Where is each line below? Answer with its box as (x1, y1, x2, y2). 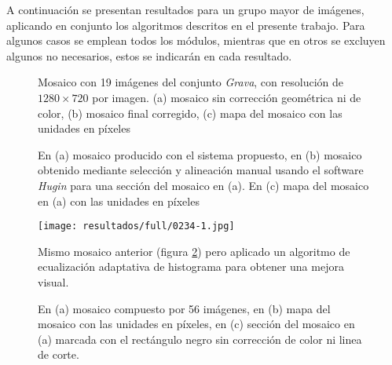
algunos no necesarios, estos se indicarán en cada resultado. (6, 47, 292, 64)
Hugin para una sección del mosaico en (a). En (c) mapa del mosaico (38, 177, 369, 193)
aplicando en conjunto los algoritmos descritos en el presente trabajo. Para (6, 16, 365, 33)
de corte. (38, 346, 79, 363)
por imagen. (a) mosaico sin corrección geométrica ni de (92, 89, 361, 105)
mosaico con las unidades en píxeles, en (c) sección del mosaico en (38, 316, 355, 332)
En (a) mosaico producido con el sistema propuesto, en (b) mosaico (38, 146, 362, 162)
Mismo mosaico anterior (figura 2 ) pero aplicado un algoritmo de (38, 243, 350, 259)
